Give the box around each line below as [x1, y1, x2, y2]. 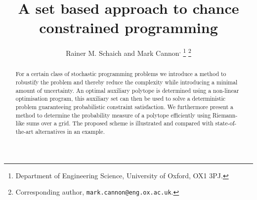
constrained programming [39, 17, 218, 38]
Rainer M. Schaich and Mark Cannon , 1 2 [66, 46, 191, 58]
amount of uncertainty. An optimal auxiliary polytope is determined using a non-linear [15, 86, 239, 94]
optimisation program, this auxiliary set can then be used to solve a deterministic [15, 94, 226, 103]
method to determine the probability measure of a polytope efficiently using [15, 111, 211, 119]
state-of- [215, 119, 237, 127]
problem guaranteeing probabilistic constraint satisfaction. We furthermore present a [15, 102, 234, 111]
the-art [15, 127, 34, 135]
